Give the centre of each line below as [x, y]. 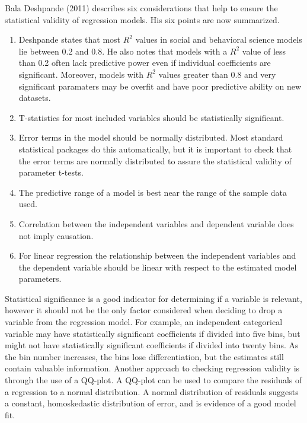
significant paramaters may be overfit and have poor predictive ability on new [160, 86]
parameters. [40, 279]
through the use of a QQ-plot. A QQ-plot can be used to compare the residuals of [153, 380]
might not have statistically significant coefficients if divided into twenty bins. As [152, 345]
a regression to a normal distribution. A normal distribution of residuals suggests [152, 391]
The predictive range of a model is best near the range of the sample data [153, 192]
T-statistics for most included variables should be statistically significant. [151, 117]
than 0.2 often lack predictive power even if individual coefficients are [145, 63]
